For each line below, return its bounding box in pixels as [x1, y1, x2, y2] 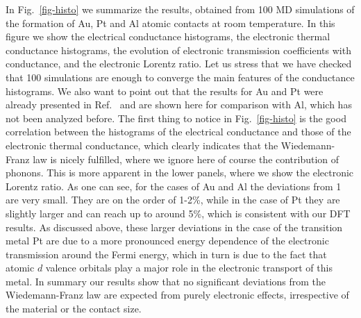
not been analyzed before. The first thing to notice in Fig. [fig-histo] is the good [6, 110, 346, 125]
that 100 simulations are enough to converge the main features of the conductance [6, 69, 355, 84]
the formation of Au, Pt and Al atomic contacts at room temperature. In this [6, 15, 335, 30]
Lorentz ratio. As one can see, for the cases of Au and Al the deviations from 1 [6, 178, 342, 193]
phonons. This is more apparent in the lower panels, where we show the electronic [6, 165, 354, 180]
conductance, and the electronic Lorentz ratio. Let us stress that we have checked [6, 56, 352, 71]
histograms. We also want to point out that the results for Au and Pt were [6, 83, 324, 98]
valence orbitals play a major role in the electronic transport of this [45, 260, 333, 275]
